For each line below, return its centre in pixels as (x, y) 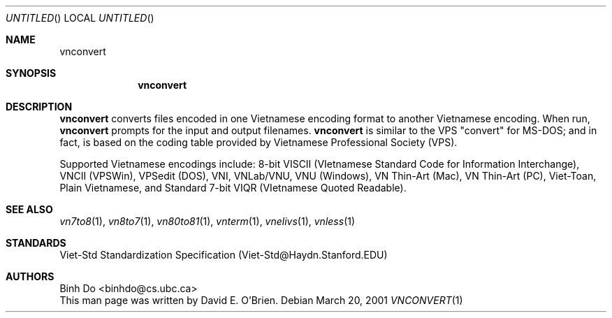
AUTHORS (30, 276)
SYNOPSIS (31, 73)
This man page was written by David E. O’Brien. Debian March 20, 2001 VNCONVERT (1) (261, 300)
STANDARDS (36, 243)
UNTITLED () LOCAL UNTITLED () (80, 18)
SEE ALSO (29, 209)
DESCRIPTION (39, 107)
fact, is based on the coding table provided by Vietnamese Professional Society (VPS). (258, 142)
